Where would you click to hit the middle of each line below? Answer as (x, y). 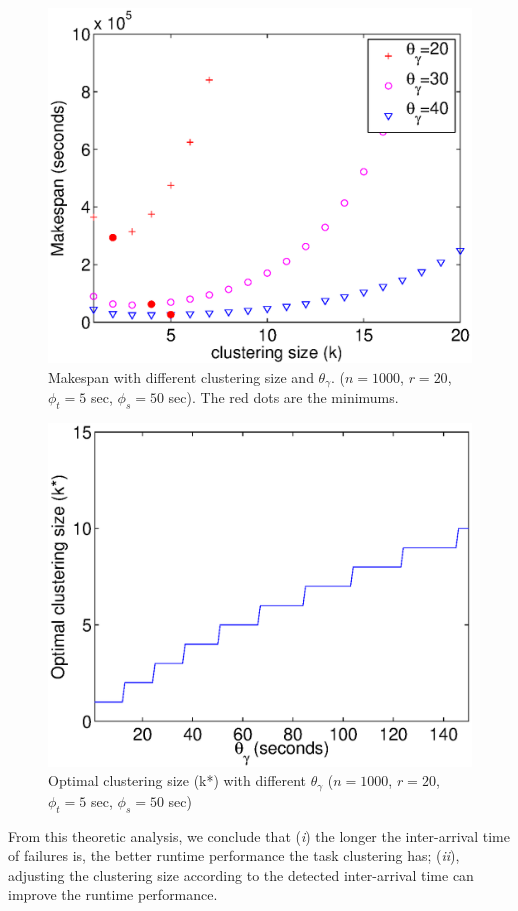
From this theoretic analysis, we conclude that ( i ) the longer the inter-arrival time (259, 835)
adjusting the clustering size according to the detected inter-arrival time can (241, 874)
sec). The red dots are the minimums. (283, 397)
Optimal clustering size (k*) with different (177, 780)
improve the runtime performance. (113, 894)
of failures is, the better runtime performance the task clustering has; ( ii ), (234, 855)
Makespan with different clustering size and (181, 376)
